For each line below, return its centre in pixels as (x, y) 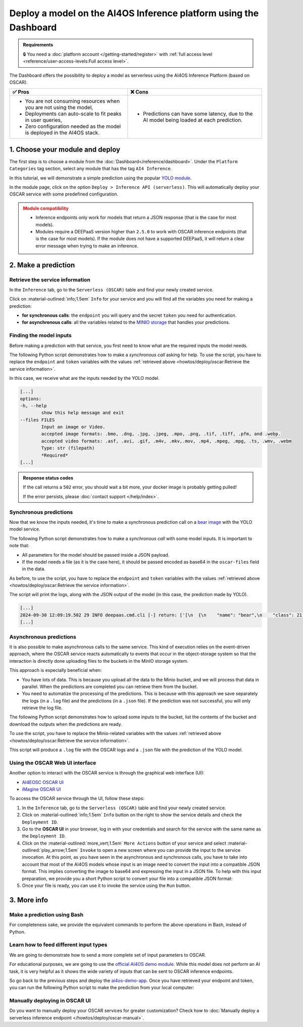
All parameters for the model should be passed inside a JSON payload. (96, 555)
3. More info (29, 900)
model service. (25, 529)
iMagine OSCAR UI (41, 789)
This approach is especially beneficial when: (56, 670)
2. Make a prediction (42, 265)
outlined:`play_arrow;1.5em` (50, 850)
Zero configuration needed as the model (73, 126)
